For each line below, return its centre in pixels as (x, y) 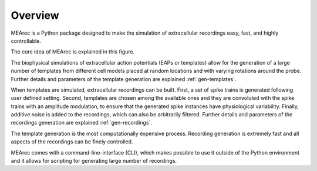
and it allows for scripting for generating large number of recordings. (94, 161)
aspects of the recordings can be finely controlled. (72, 142)
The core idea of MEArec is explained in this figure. (73, 52)
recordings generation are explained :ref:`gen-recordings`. (82, 123)
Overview (35, 15)
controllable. (26, 41)
